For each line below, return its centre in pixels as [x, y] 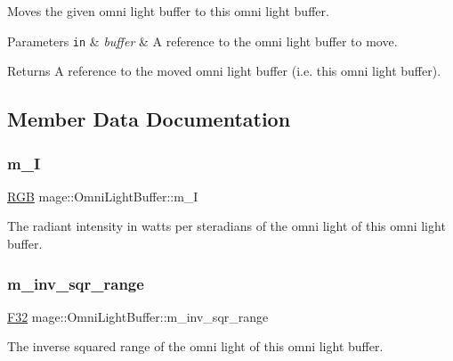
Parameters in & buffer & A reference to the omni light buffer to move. [202, 41]
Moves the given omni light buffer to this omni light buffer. [168, 11]
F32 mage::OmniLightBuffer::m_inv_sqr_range [138, 316]
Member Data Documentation [149, 119]
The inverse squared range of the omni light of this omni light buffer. [195, 346]
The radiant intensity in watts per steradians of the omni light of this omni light [226, 226]
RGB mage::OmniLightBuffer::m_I [103, 196]
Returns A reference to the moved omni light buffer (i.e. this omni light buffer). [224, 71]
